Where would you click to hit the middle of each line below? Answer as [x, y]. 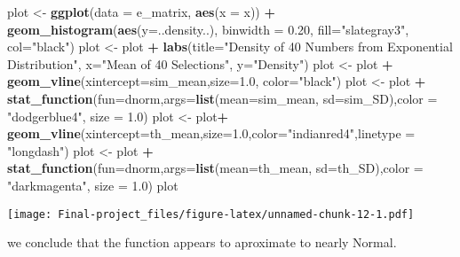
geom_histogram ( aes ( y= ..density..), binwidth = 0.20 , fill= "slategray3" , [208, 29]
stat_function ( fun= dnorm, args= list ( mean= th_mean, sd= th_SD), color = [215, 168]
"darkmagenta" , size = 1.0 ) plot [93, 185]
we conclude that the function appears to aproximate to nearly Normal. [202, 242]
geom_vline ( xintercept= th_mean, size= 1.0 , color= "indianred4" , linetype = [211, 133]
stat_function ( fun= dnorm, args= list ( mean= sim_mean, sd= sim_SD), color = [222, 98]
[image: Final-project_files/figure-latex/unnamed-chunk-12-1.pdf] [211, 214]
